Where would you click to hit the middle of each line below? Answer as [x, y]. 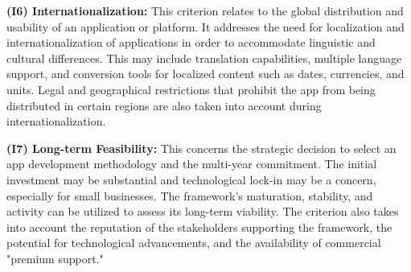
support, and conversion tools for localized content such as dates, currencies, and [205, 74]
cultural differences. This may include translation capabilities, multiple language [204, 58]
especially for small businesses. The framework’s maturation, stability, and [190, 195]
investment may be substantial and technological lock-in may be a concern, [191, 179]
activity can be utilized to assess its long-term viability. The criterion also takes [203, 211]
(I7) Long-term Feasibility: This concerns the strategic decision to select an [201, 148]
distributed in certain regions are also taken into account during [164, 105]
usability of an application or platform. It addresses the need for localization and [205, 26]
